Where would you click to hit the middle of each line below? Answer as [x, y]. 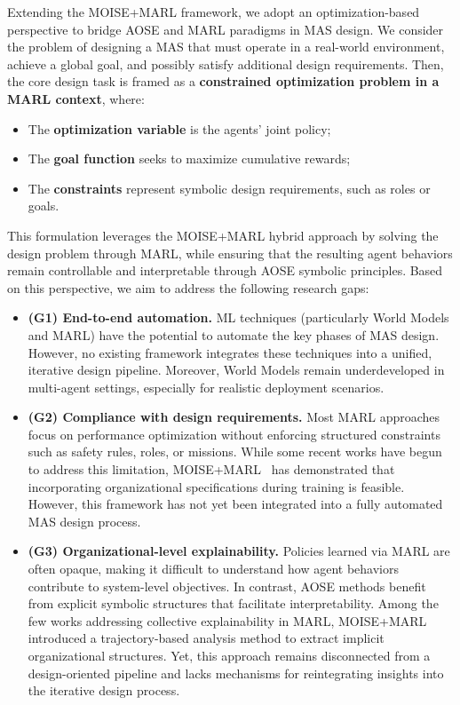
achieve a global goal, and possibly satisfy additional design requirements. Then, [226, 63]
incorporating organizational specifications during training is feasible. [216, 486]
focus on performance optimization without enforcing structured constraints [234, 434]
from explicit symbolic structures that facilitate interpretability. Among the [233, 603]
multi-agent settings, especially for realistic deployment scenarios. [206, 387]
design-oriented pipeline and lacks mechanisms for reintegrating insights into [236, 673]
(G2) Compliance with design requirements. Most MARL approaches [234, 417]
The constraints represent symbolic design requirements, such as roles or [229, 188]
